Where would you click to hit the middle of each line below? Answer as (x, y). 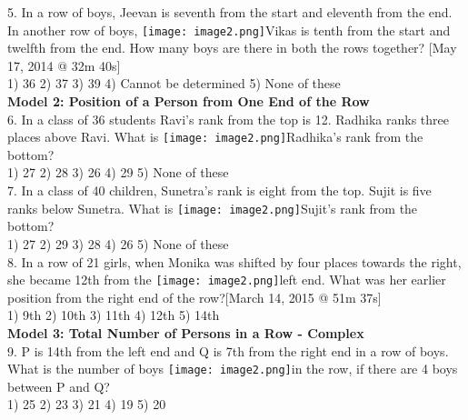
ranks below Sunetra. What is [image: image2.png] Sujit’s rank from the (213, 208)
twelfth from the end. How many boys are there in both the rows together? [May (232, 48)
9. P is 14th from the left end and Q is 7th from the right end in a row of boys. (228, 350)
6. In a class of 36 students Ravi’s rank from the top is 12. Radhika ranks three (229, 119)
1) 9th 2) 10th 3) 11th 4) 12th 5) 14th (114, 315)
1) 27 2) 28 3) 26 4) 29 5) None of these (118, 172)
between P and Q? (59, 386)
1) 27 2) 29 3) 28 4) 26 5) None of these (118, 243)
